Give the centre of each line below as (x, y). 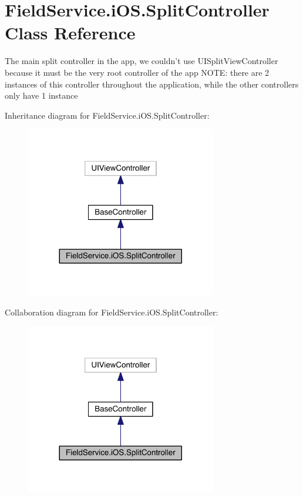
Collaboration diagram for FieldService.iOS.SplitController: (112, 312)
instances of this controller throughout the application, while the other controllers (152, 84)
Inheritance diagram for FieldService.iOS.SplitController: (107, 115)
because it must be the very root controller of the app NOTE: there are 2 (137, 72)
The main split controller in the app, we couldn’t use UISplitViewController (142, 61)
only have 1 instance (41, 95)
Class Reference (70, 33)
